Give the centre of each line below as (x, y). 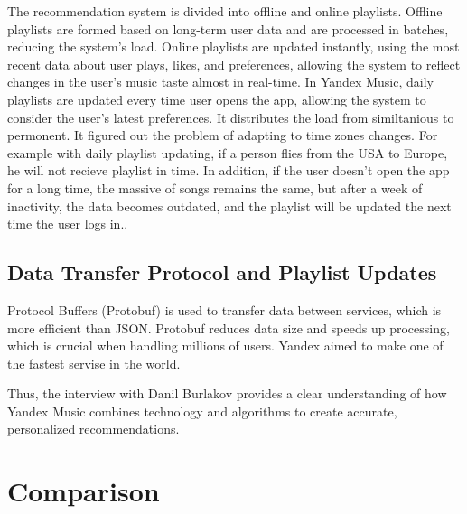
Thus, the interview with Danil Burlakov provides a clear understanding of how (227, 393)
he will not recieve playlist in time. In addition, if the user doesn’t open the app (229, 170)
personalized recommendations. (93, 429)
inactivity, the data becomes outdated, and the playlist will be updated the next (229, 206)
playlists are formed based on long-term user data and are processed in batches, (228, 28)
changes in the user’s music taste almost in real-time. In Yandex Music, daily (220, 82)
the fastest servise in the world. (94, 363)
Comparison (84, 491)
